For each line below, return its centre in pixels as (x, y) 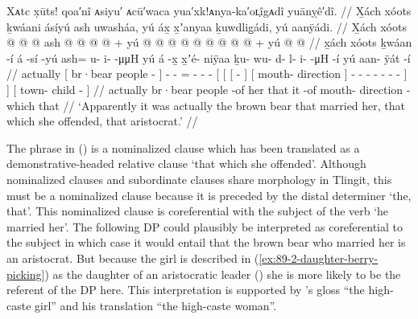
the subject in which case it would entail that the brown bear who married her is (206, 242)
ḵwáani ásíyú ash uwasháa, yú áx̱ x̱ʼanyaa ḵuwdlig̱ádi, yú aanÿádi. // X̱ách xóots (207, 26)
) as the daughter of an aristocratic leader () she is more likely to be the (223, 274)
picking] (26, 274)
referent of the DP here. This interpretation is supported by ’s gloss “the (186, 290)
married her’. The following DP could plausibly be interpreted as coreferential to (205, 226)
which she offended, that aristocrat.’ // (102, 121)
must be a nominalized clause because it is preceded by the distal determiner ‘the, (209, 195)
